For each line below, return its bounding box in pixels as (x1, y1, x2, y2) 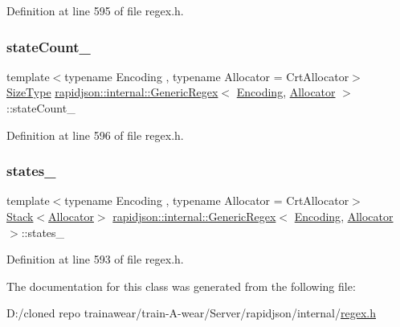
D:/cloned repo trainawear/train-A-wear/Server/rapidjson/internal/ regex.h (6, 305, 377, 321)
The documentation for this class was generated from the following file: (6, 277, 356, 294)
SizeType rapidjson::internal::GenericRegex (6, 84, 218, 100)
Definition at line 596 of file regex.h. (6, 126, 184, 143)
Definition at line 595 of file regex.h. (6, 2, 184, 18)
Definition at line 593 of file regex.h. (6, 251, 184, 268)
